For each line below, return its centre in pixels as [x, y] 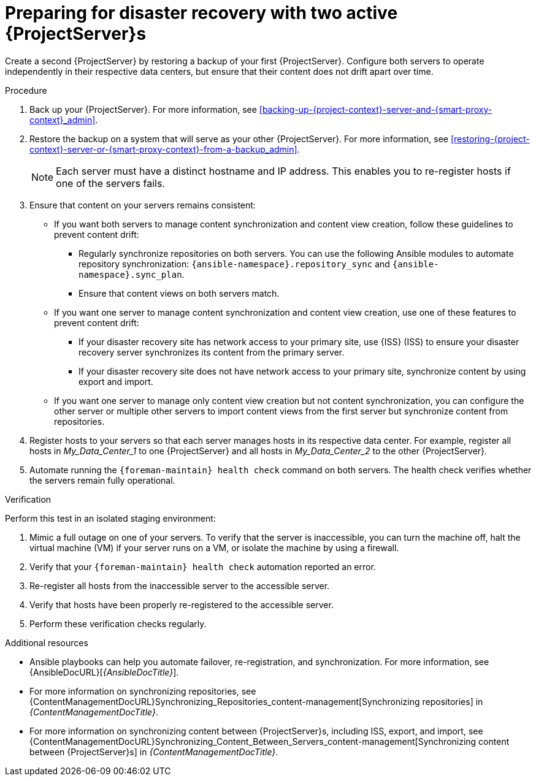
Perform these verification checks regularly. [118, 623]
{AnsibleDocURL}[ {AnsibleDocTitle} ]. [104, 672]
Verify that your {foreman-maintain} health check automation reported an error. [203, 566]
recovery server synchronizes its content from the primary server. [212, 352]
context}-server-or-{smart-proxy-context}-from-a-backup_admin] [163, 149]
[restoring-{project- [490, 139]
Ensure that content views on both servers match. [179, 293]
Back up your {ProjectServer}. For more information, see [143, 109]
